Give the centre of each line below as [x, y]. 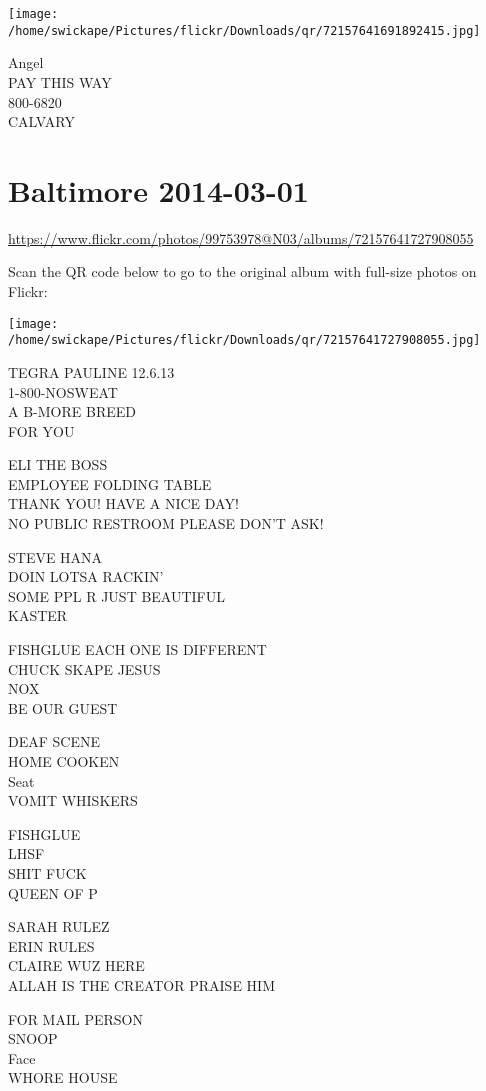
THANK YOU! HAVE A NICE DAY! [123, 503]
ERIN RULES [51, 945]
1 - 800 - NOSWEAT [63, 391]
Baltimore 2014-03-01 [158, 189]
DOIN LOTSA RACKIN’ [86, 576]
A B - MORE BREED [72, 411]
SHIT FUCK [47, 872]
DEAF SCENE [54, 741]
